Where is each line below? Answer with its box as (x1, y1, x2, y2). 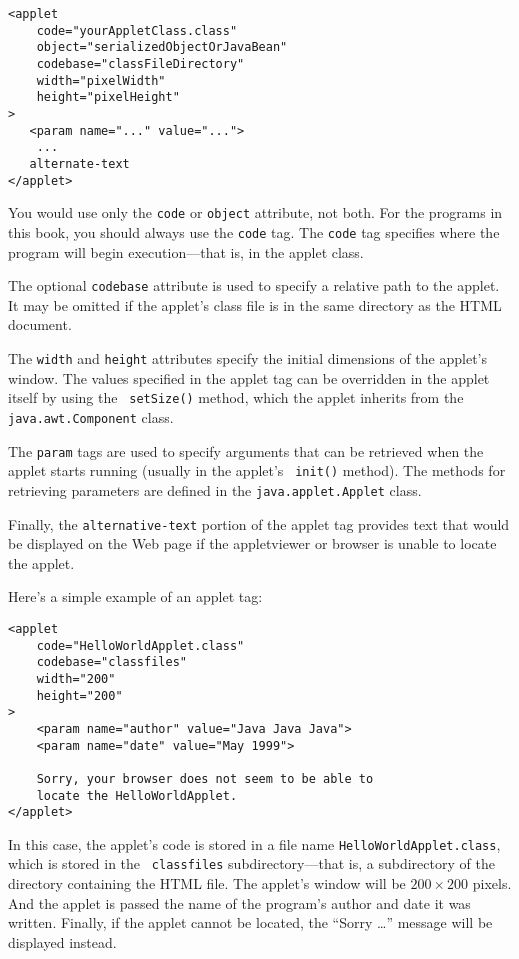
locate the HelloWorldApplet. (36, 788, 238, 803)
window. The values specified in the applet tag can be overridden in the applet (8, 367, 490, 388)
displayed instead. (8, 931, 117, 952)
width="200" (36, 671, 116, 686)
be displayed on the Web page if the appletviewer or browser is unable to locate (8, 533, 497, 554)
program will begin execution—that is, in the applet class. (8, 241, 364, 262)
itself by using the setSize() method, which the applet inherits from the (8, 387, 464, 408)
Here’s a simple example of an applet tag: (8, 586, 263, 607)
